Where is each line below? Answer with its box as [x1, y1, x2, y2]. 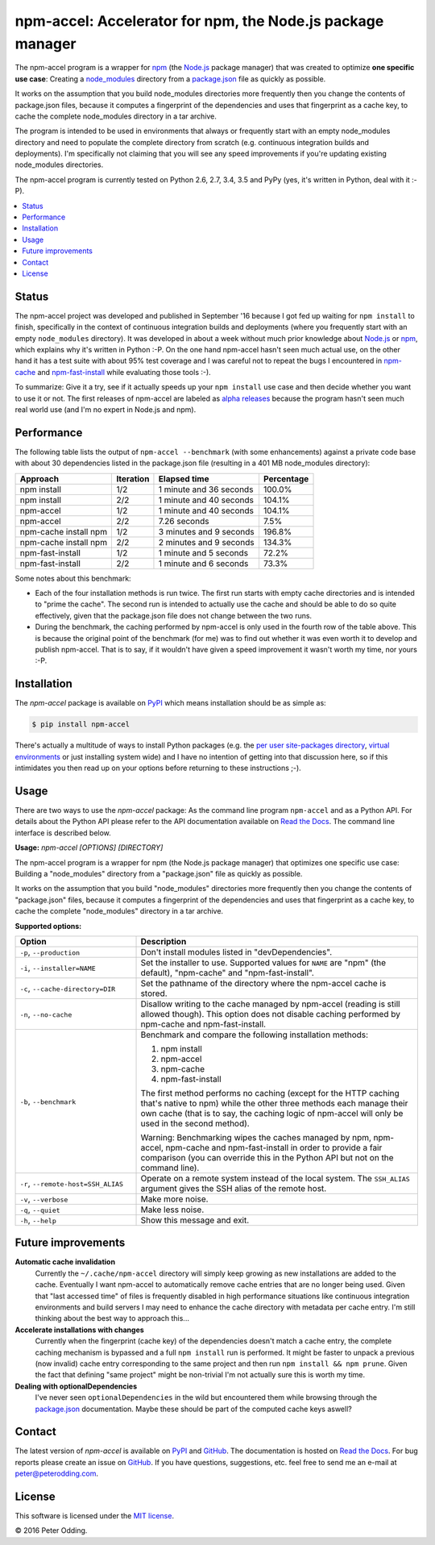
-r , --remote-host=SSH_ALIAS [19, 1177, 124, 1189]
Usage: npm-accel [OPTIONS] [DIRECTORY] [14, 843, 164, 852]
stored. [140, 988, 168, 999]
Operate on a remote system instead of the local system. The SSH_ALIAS [140, 1172, 410, 1184]
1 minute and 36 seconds [158, 484, 254, 495]
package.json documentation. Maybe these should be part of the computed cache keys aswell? [35, 1404, 352, 1414]
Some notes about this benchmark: [14, 573, 132, 583]
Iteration [116, 473, 150, 484]
